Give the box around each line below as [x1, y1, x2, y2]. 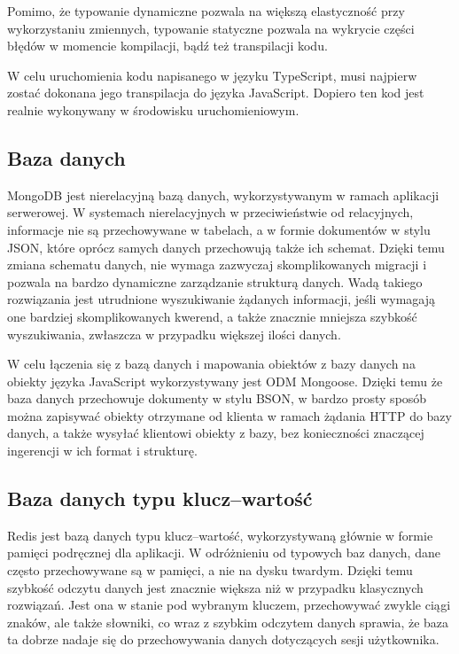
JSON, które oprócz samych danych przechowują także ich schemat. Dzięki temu [7, 237, 445, 256]
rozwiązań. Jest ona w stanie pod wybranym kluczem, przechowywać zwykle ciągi [7, 596, 451, 614]
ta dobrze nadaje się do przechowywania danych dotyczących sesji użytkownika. [7, 630, 440, 649]
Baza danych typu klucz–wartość [7, 485, 313, 512]
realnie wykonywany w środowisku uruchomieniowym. [7, 100, 300, 119]
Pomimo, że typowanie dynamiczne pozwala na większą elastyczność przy [7, 2, 405, 19]
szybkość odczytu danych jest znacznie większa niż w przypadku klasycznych [7, 578, 424, 596]
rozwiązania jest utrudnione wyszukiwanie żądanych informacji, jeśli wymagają [7, 290, 435, 308]
